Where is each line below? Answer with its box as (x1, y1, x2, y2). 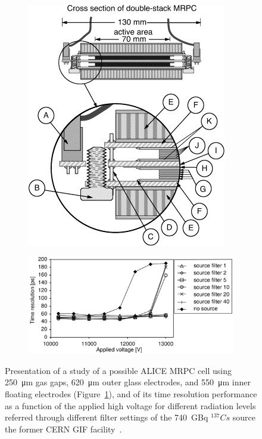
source (232, 411, 255, 423)
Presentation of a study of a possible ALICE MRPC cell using (5, 364, 232, 376)
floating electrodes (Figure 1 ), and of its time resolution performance (5, 387, 257, 400)
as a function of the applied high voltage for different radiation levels (5, 399, 256, 412)
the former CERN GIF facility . (5, 422, 122, 435)
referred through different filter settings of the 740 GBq (5, 411, 208, 423)
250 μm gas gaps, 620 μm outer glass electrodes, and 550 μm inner (5, 376, 251, 388)
